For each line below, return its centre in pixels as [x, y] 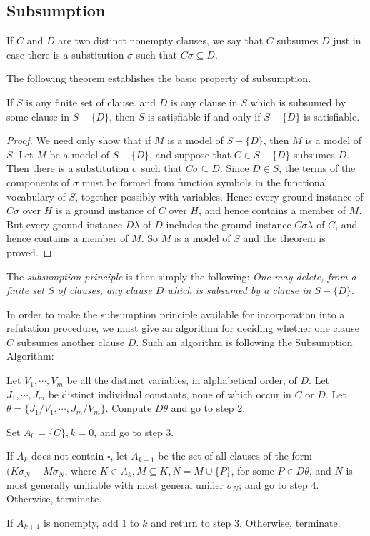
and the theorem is [284, 238]
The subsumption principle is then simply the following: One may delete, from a [181, 276]
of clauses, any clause [105, 290]
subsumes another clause [71, 342]
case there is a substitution [65, 54]
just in [347, 40]
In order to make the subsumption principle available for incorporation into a [176, 314]
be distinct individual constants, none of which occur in [170, 394]
